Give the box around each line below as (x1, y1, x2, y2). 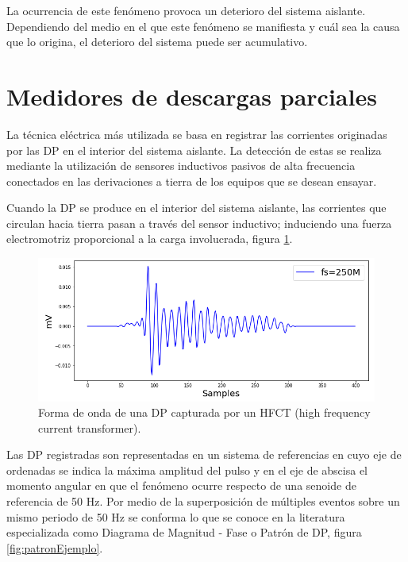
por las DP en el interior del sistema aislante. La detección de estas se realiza (6, 141, 382, 158)
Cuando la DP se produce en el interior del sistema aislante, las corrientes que (6, 199, 387, 216)
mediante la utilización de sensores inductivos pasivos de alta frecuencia (6, 157, 356, 174)
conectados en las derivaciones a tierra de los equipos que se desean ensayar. (6, 172, 377, 189)
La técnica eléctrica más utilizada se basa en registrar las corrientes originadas (6, 125, 387, 142)
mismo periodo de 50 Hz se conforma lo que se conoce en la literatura (6, 508, 345, 525)
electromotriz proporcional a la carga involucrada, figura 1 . (6, 230, 293, 247)
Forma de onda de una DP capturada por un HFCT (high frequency (38, 404, 371, 421)
